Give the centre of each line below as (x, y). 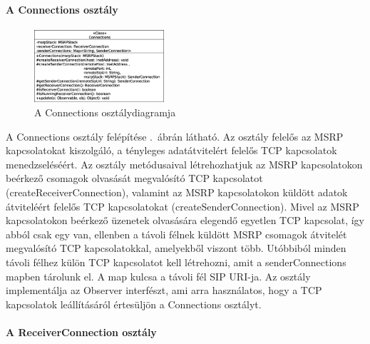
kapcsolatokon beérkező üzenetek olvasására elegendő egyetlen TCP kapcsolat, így (185, 220)
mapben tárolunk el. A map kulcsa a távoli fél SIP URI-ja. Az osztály (158, 276)
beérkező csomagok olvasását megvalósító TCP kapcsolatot (134, 178)
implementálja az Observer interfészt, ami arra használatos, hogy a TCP (164, 290)
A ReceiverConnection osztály (81, 332)
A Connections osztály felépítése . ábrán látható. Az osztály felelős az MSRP (175, 136)
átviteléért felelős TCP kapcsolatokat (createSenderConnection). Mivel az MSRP (183, 206)
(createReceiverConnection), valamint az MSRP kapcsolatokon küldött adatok (177, 192)
